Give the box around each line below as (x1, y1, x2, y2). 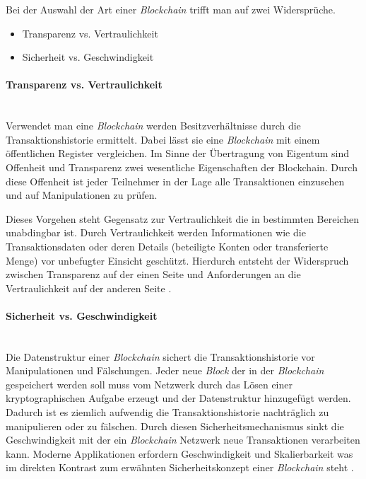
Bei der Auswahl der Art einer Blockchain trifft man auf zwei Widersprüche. (6, 2, 336, 16)
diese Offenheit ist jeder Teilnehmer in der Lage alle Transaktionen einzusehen (6, 173, 345, 188)
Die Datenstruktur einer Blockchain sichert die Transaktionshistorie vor (6, 349, 315, 364)
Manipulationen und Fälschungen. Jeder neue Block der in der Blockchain (6, 363, 324, 378)
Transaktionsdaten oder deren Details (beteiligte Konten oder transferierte (6, 238, 329, 253)
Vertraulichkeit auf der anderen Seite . (6, 280, 172, 295)
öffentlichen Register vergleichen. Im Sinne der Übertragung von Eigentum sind (6, 146, 350, 161)
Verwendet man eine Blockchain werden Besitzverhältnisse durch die (6, 118, 301, 133)
